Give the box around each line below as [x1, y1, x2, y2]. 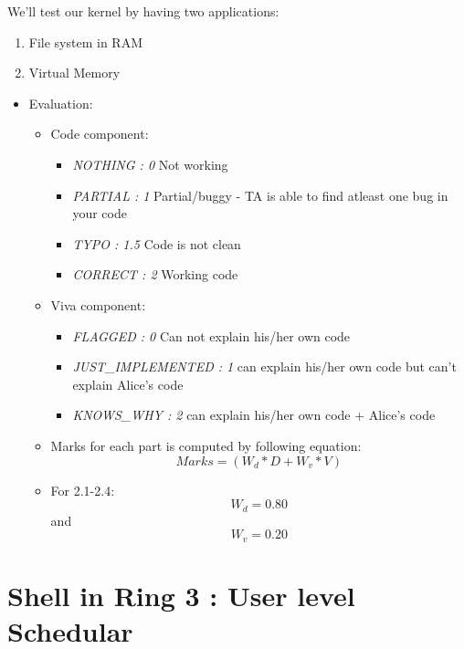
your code [72, 204, 127, 223]
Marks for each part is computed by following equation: [50, 435, 362, 455]
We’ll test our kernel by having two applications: [7, 2, 279, 20]
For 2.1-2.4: [50, 480, 115, 499]
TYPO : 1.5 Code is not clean [72, 234, 241, 253]
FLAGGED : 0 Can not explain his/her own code [72, 326, 351, 345]
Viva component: [50, 295, 146, 314]
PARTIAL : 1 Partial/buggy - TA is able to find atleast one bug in [72, 185, 448, 204]
